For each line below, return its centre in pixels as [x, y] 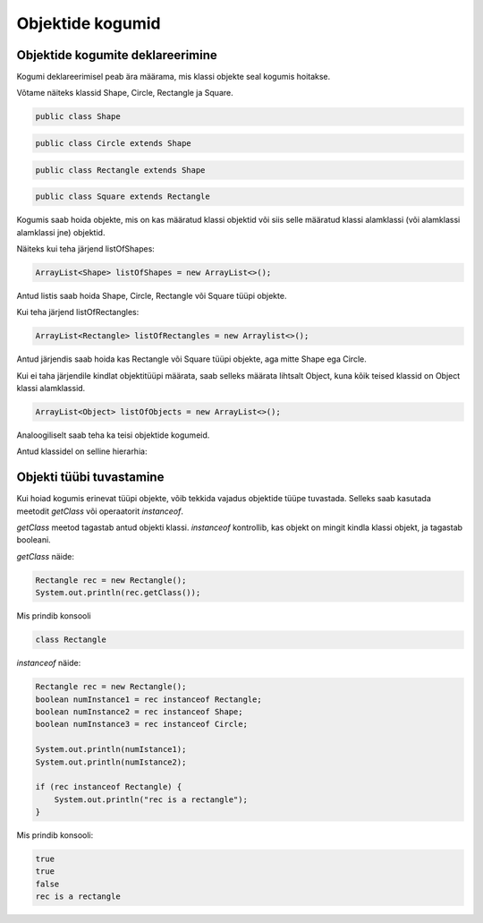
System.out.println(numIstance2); [111, 762]
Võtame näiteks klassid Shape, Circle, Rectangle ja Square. [125, 93]
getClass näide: [46, 556]
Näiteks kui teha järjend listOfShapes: [86, 248]
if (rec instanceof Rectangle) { [109, 787]
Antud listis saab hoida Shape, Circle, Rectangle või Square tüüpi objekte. [152, 295]
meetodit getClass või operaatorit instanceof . [100, 511]
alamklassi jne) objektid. [61, 232]
